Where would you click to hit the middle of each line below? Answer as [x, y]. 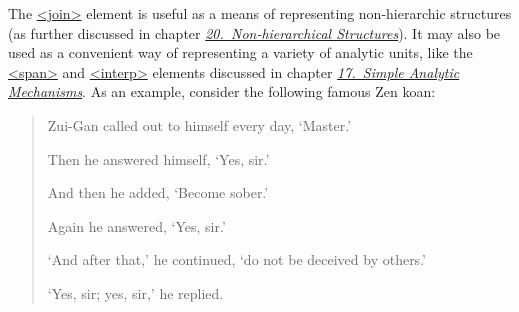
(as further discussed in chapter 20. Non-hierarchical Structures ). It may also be [254, 32]
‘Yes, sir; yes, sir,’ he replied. [135, 292]
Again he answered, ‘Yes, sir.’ [136, 225]
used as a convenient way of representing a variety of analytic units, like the [240, 52]
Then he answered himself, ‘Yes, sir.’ [158, 158]
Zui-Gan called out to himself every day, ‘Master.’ [199, 124]
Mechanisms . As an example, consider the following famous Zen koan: [222, 91]
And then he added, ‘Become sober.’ [158, 192]
